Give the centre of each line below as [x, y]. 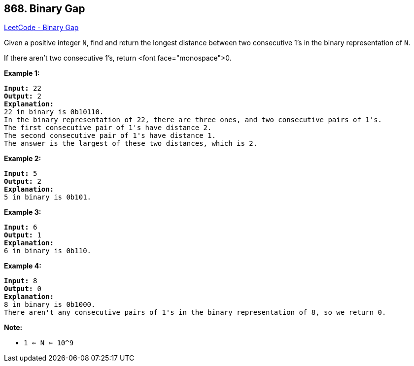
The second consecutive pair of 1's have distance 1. [110, 136]
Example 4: [23, 266]
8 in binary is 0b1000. [50, 305]
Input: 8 [21, 281]
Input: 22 [23, 88]
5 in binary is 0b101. [48, 197]
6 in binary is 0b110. [48, 251]
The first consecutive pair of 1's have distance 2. [108, 128]
